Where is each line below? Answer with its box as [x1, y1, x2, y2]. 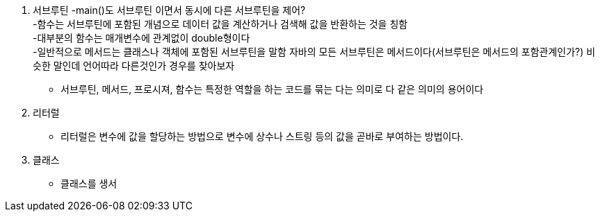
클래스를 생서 [60, 177, 117, 189]
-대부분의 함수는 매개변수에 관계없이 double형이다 [33, 32, 250, 44]
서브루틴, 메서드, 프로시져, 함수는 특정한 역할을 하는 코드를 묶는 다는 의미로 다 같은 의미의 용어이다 [60, 83, 484, 95]
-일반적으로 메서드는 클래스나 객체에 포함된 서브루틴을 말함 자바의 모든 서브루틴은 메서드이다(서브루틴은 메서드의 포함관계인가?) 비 [33, 46, 596, 58]
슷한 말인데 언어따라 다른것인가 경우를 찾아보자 [33, 60, 235, 71]
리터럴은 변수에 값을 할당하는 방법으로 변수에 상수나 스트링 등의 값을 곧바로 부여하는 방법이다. [60, 130, 464, 142]
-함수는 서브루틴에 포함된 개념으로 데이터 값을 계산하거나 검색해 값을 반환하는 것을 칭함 [33, 18, 408, 30]
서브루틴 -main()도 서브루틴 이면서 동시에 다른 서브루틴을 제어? [33, 4, 306, 16]
